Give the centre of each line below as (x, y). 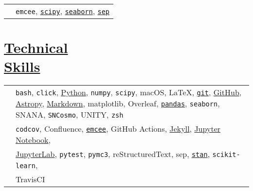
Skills (22, 66)
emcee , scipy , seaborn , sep (63, 11)
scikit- (226, 155)
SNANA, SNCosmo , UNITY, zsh (70, 115)
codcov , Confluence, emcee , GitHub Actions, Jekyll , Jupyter (118, 129)
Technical (36, 47)
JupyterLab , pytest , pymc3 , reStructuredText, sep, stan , (113, 154)
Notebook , (33, 140)
